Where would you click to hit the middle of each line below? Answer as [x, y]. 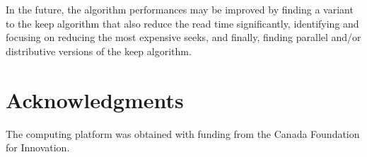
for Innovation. [38, 147]
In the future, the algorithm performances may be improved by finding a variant [180, 9]
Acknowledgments [95, 99]
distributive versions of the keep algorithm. [99, 51]
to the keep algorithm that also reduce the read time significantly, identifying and [182, 23]
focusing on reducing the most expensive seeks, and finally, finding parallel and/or [183, 37]
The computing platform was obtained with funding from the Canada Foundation [183, 133]
